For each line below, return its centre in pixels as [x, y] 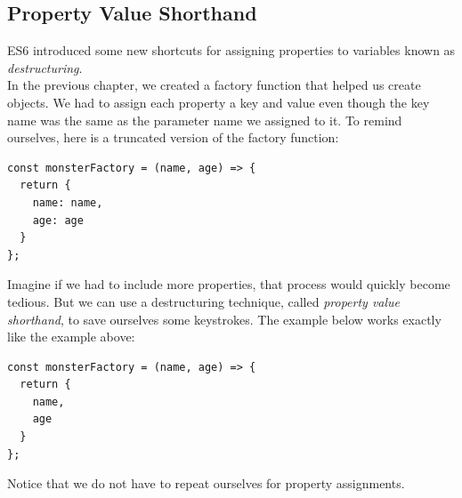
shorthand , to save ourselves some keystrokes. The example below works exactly [224, 319]
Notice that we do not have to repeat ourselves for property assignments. [206, 483]
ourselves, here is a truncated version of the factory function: [173, 137]
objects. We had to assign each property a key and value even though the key [219, 102]
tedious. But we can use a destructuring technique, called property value [204, 301]
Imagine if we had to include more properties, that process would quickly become [229, 284]
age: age [58, 220]
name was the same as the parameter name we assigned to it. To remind [205, 120]
